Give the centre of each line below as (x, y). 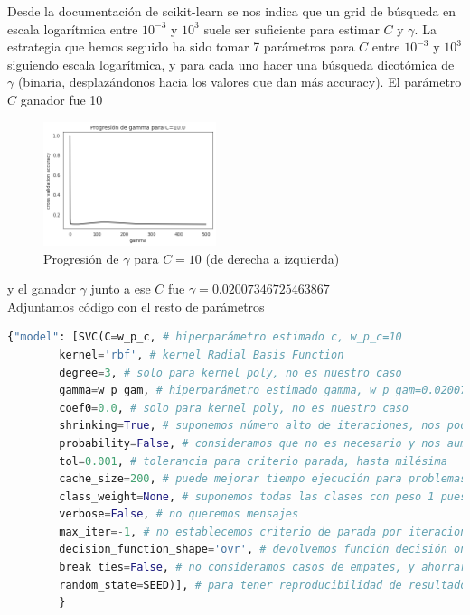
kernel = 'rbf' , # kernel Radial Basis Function (202, 354)
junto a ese (121, 289)
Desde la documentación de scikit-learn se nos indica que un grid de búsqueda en (232, 11)
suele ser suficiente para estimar (291, 28)
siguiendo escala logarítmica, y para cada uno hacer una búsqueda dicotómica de (231, 64)
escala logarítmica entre (73, 28)
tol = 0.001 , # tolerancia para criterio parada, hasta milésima (253, 461)
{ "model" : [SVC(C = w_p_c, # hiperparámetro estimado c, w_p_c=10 (205, 337)
